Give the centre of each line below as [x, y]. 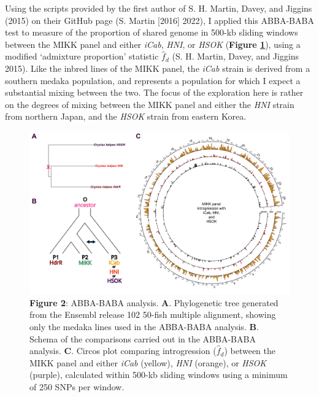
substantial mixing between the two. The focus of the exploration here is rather [154, 92]
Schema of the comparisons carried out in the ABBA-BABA [143, 338]
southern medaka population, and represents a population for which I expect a [153, 80]
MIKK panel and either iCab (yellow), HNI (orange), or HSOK [148, 362]
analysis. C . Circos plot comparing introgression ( [123, 351]
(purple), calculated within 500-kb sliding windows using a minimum [159, 375]
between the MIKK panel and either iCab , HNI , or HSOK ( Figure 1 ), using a [153, 44]
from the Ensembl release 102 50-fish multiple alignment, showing [153, 314]
